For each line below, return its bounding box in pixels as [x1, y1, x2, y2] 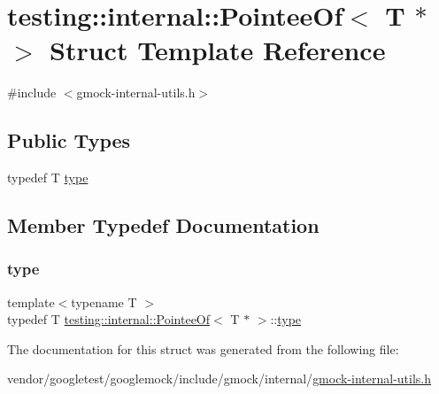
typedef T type [7, 168, 89, 187]
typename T [71, 292, 137, 311]
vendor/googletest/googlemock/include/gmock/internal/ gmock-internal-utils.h [7, 369, 432, 388]
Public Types [7, 127, 131, 154]
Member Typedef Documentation [7, 212, 320, 239]
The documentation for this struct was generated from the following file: [7, 339, 399, 358]
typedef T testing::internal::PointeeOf [7, 310, 211, 328]
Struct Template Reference [50, 32, 386, 68]
